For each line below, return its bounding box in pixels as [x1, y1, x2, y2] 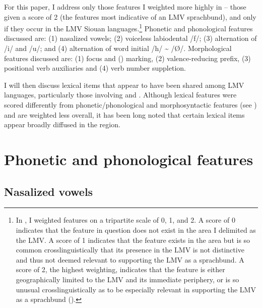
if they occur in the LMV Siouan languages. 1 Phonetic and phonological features [4, 22, 253, 33]
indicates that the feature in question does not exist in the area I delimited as [16, 224, 256, 235]
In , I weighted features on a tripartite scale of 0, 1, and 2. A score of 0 [16, 215, 235, 225]
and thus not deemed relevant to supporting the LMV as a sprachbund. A [16, 254, 244, 265]
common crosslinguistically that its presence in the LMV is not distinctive [16, 244, 244, 255]
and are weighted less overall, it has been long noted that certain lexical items [4, 109, 245, 120]
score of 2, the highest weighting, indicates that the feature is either [16, 264, 225, 275]
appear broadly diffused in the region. [4, 119, 120, 130]
